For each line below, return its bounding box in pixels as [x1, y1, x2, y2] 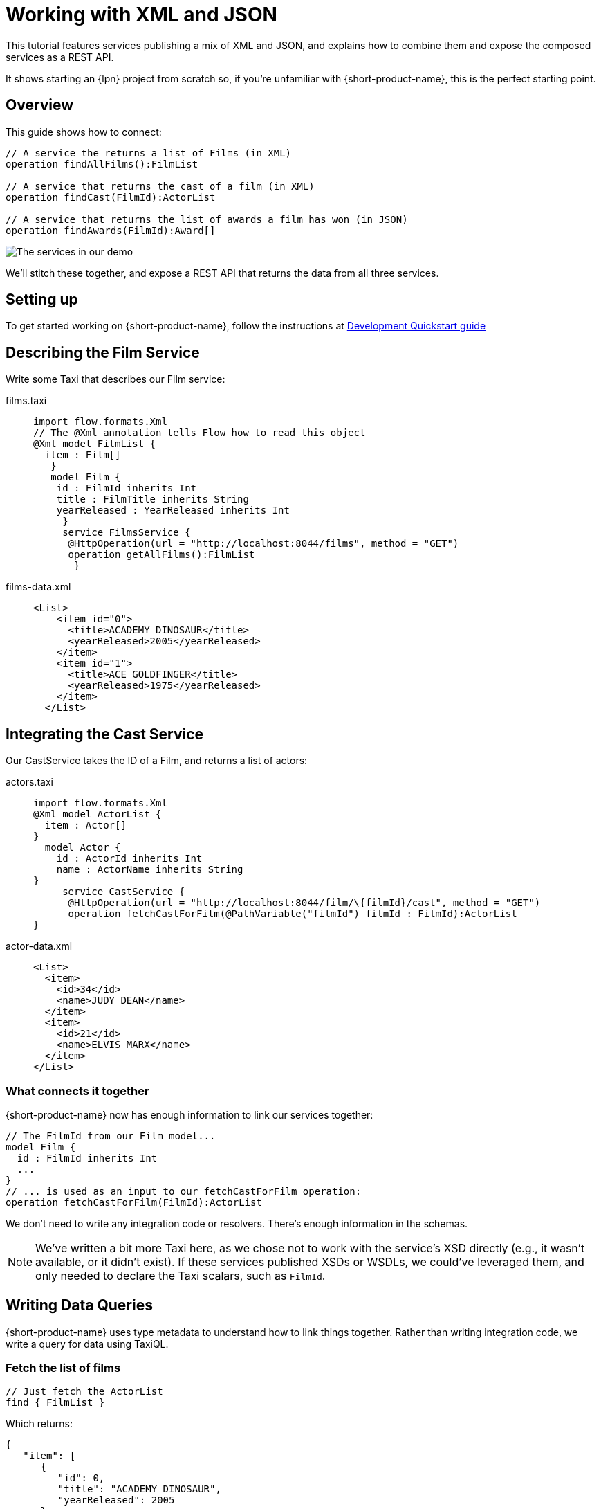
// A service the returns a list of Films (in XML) [6, 147, 292, 159]
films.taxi [6, 395, 47, 407]
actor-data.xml [6, 940, 73, 952]
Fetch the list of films [6, 1361, 121, 1375]
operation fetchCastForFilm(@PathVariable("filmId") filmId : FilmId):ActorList [68, 908, 517, 920]
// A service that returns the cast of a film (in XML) [6, 180, 315, 192]
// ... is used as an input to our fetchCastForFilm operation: [6, 1185, 362, 1197]
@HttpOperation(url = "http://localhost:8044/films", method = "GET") [68, 538, 459, 550]
